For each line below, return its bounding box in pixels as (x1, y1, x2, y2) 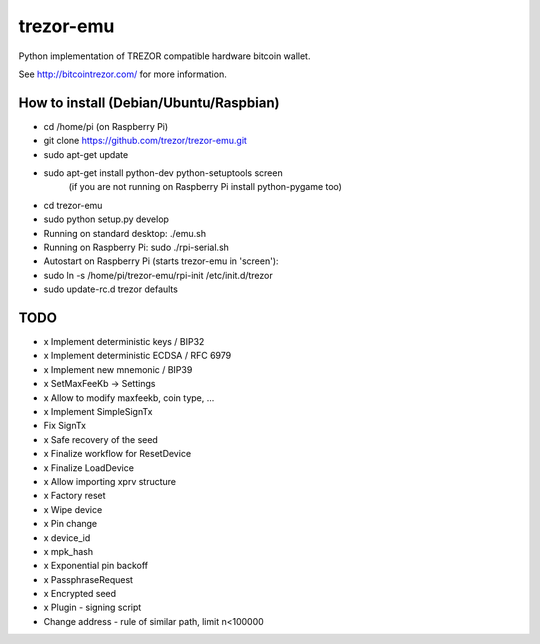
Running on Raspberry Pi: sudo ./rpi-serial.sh (43, 241, 230, 253)
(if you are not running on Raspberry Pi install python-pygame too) (68, 181, 342, 193)
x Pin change (43, 518, 98, 530)
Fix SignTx (43, 420, 87, 432)
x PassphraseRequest (43, 573, 134, 585)
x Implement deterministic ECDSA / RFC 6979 (43, 350, 232, 362)
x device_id (43, 531, 91, 544)
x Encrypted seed (43, 588, 117, 600)
